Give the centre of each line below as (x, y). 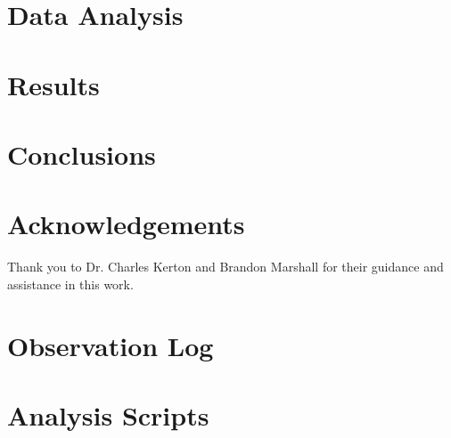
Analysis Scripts (108, 415)
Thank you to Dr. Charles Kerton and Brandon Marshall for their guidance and (225, 267)
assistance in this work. (70, 284)
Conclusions (82, 154)
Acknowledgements (126, 224)
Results (53, 84)
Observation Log (111, 345)
